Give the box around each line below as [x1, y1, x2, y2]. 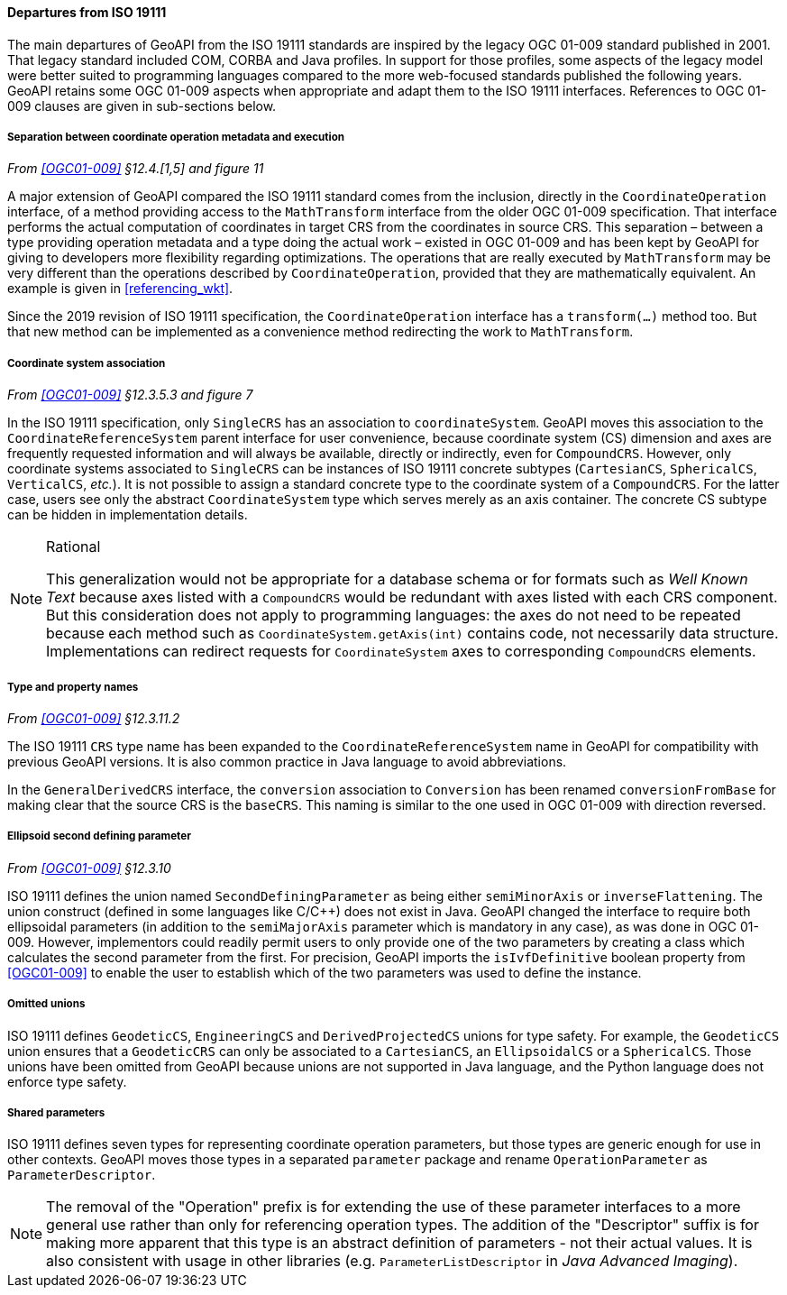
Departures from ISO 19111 [7, 5, 167, 20]
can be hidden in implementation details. [7, 507, 248, 523]
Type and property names [7, 680, 139, 693]
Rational [46, 537, 101, 556]
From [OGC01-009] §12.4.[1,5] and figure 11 [7, 161, 264, 177]
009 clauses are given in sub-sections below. [7, 97, 277, 114]
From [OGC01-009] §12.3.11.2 [7, 710, 180, 726]
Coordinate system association [7, 356, 166, 370]
